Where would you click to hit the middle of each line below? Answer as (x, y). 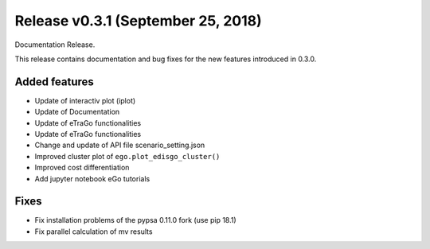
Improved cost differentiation (82, 168)
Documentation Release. (55, 45)
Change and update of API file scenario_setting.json (120, 145)
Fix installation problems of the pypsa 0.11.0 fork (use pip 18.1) (135, 220)
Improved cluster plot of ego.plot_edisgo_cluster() (127, 156)
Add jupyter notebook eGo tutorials (92, 178)
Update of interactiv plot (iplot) (85, 100)
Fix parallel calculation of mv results (94, 231)
